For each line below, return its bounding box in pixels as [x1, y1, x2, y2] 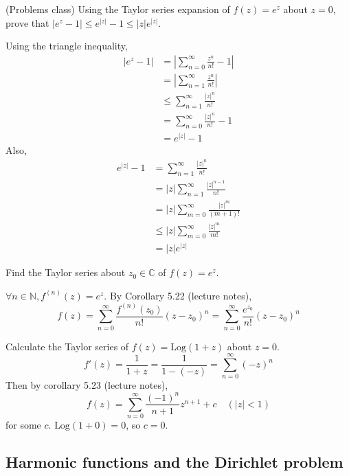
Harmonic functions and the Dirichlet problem [5, 451, 344, 473]
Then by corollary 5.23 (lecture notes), [5, 378, 168, 392]
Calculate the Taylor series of [5, 339, 129, 353]
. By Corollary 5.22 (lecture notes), [104, 288, 252, 302]
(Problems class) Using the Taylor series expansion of [5, 2, 230, 16]
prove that [5, 15, 49, 30]
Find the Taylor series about [5, 265, 126, 280]
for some [5, 418, 41, 432]
